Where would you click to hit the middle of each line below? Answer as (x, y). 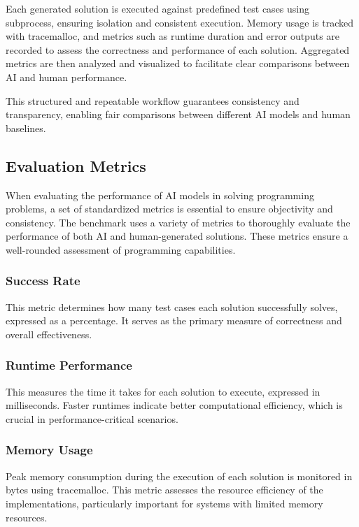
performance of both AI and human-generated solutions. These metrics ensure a (177, 236)
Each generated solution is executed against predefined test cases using (157, 8)
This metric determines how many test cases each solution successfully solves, (172, 306)
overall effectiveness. (49, 334)
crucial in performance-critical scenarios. (92, 418)
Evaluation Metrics (76, 165)
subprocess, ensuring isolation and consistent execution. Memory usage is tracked (180, 22)
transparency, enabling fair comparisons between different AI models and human (178, 114)
